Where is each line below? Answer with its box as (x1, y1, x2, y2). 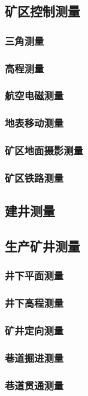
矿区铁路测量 (5, 170, 64, 185)
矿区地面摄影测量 (5, 143, 83, 158)
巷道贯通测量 (5, 377, 64, 392)
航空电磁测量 (5, 88, 64, 103)
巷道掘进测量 (5, 350, 64, 365)
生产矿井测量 (5, 237, 80, 255)
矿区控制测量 (5, 2, 80, 20)
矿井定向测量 (5, 323, 64, 338)
